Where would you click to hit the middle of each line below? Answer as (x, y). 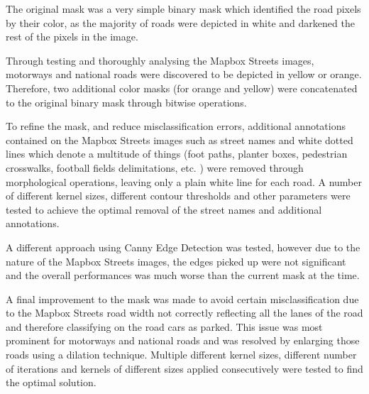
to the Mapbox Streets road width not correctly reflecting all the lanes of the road (184, 313)
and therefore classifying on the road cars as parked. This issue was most (164, 326)
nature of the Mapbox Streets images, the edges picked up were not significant (176, 261)
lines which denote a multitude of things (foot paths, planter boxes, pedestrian (177, 154)
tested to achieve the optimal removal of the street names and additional (164, 209)
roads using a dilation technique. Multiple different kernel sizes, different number (181, 355)
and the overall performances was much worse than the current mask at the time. (183, 275)
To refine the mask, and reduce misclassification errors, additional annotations (176, 126)
